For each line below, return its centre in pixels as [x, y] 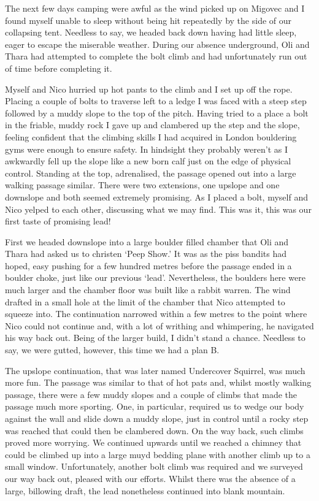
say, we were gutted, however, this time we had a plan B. [112, 350]
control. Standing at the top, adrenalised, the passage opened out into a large [151, 173]
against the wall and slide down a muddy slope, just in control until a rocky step [157, 418]
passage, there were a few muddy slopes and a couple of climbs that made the [151, 394]
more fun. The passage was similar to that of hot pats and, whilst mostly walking [158, 382]
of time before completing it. [59, 68]
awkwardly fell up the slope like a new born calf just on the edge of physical [148, 161]
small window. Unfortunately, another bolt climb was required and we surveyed [154, 466]
